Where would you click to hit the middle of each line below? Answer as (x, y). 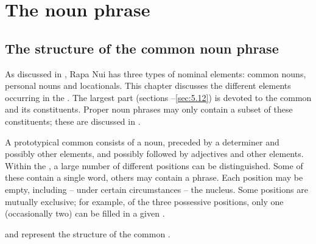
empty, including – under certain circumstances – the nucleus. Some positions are (156, 189)
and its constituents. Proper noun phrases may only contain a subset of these (149, 109)
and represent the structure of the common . (88, 233)
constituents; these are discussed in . (73, 121)
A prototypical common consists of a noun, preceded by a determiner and (142, 141)
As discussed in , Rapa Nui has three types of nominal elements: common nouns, (156, 73)
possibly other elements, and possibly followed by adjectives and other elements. (154, 154)
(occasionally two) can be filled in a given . (85, 213)
